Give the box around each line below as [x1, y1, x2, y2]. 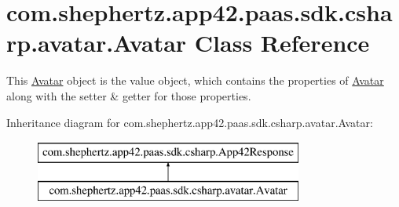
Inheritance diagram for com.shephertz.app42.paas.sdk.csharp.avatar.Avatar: [6, 114, 373, 130]
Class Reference [194, 27, 370, 59]
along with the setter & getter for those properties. [6, 87, 251, 103]
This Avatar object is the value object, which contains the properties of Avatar [6, 72, 384, 89]
